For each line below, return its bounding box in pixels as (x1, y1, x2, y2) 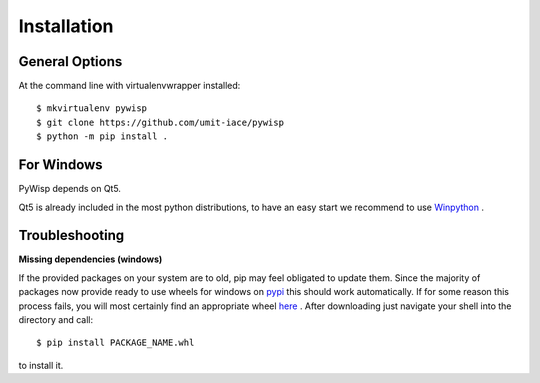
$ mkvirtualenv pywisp (36, 103, 148, 114)
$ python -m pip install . (36, 131, 169, 142)
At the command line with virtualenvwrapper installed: (18, 80, 241, 92)
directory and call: (18, 314, 94, 325)
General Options (18, 53, 123, 70)
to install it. (18, 359, 64, 371)
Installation (18, 15, 114, 37)
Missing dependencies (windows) (18, 253, 163, 265)
